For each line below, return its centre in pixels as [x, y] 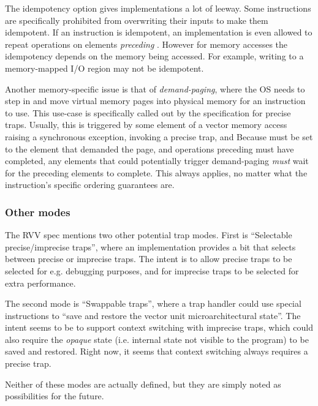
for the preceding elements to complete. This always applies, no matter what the [156, 172]
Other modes [38, 212]
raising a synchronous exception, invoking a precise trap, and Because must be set [159, 136]
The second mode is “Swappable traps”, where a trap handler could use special [153, 303]
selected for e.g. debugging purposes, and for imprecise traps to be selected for [152, 270]
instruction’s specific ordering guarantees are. [90, 185]
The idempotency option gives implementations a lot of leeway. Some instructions [158, 8]
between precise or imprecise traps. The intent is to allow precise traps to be [149, 259]
